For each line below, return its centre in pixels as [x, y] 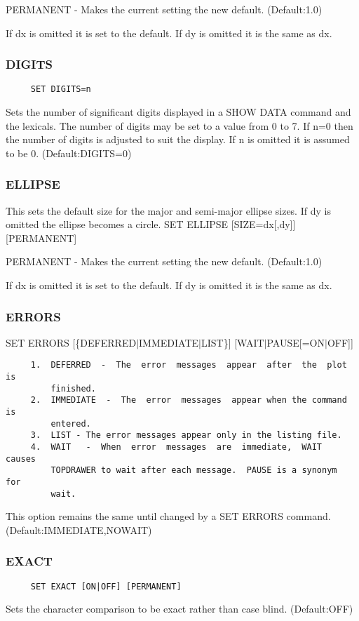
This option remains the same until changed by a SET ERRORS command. [168, 516]
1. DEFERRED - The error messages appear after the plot [189, 365]
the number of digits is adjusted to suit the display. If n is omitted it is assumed [178, 139]
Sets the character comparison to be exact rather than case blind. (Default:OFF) [179, 609]
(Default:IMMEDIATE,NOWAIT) [79, 529]
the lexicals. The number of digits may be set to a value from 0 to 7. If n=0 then [179, 125]
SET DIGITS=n [61, 89]
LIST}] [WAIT [232, 342]
